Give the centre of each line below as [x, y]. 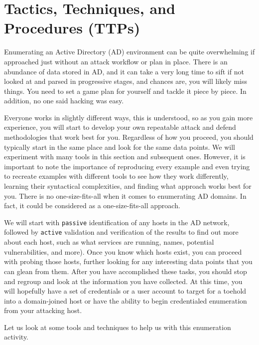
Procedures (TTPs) [72, 28]
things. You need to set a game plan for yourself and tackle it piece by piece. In [125, 91]
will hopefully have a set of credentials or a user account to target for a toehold [125, 291]
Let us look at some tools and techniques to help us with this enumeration [118, 327]
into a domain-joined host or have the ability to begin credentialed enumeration [126, 300]
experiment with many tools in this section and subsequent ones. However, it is [125, 157]
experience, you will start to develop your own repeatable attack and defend [120, 127]
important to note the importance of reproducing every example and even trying [127, 166]
